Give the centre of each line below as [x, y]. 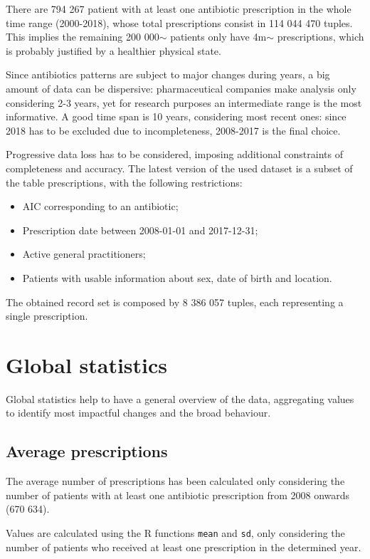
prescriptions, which [321, 37]
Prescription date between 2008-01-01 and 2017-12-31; [140, 230]
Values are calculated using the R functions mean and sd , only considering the [175, 532]
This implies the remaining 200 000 [83, 37]
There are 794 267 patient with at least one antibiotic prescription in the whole [179, 9]
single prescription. [47, 316]
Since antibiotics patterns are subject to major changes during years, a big [168, 74]
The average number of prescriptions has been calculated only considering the [175, 481]
